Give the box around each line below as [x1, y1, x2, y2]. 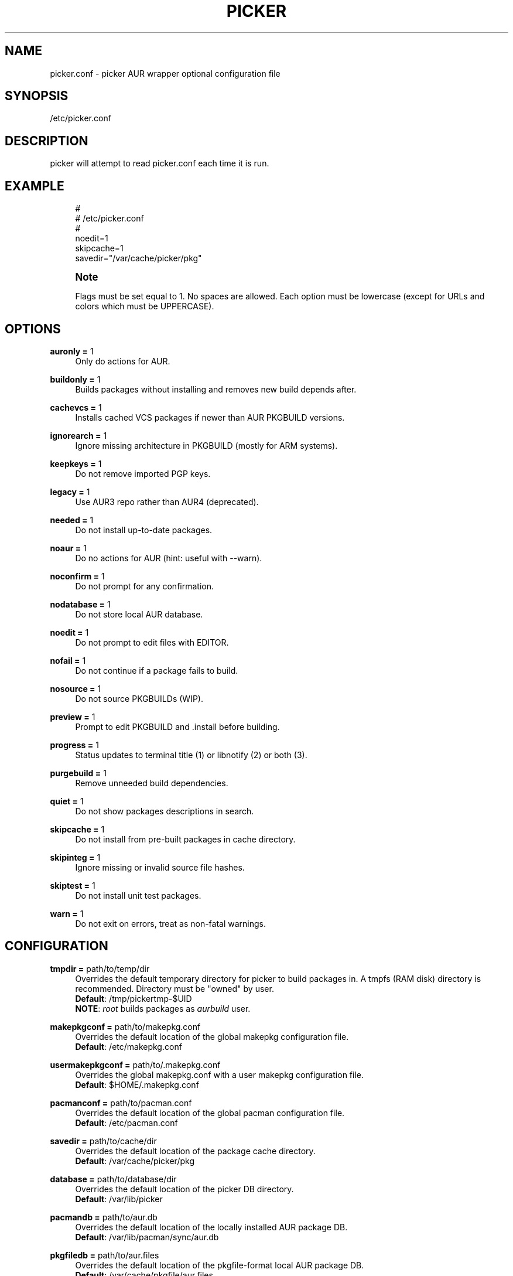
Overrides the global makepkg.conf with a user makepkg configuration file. [75, 1069, 364, 1080]
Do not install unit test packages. [75, 890, 201, 900]
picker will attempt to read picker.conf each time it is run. [50, 158, 269, 169]
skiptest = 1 [50, 880, 95, 891]
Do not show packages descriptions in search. [75, 806, 254, 816]
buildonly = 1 [50, 374, 101, 384]
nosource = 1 [50, 683, 101, 694]
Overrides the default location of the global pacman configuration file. [75, 1107, 345, 1118]
